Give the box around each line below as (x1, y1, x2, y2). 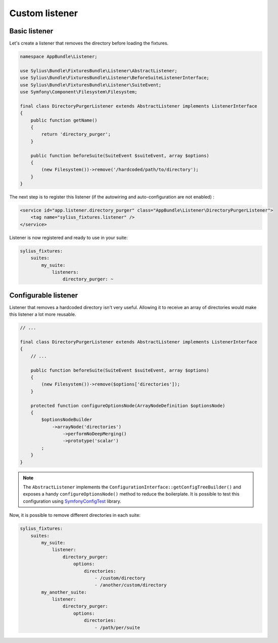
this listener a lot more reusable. (9, 311, 76, 318)
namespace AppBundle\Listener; (20, 54, 98, 60)
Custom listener (9, 8, 78, 19)
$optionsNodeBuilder (41, 417, 92, 423)
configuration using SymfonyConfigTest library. (23, 498, 121, 504)
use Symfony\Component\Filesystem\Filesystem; (20, 89, 137, 94)
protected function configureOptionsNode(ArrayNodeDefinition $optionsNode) (30, 403, 225, 409)
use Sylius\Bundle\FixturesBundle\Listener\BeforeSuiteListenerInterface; (20, 75, 210, 81)
